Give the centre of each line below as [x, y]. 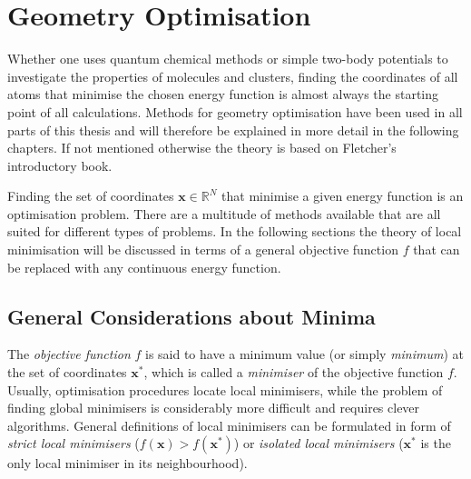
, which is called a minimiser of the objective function [294, 372]
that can [437, 249]
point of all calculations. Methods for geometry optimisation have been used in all [235, 111]
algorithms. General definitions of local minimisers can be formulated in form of [229, 425]
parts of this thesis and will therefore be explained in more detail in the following [233, 130]
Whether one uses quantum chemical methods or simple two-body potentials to [228, 59]
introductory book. [60, 165]
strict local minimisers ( [74, 443]
